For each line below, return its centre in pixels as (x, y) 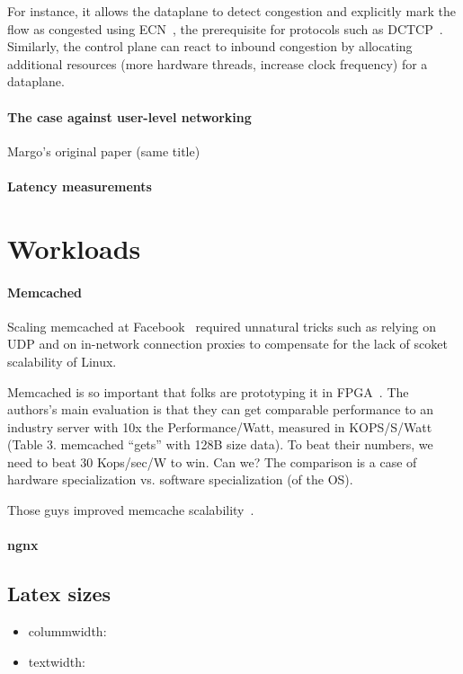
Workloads (74, 248)
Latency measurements (80, 186)
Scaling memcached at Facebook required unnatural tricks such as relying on (222, 326)
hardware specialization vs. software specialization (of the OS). (180, 479)
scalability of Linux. (62, 361)
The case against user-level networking (129, 116)
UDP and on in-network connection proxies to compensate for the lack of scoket (227, 344)
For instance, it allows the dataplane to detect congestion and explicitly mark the (232, 11)
